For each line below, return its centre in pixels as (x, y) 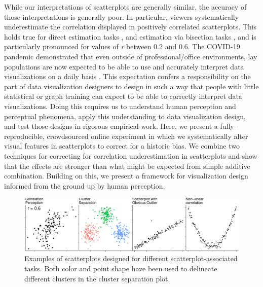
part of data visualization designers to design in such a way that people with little (131, 86)
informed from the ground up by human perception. (85, 185)
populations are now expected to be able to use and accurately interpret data (124, 66)
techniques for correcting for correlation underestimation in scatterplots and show (131, 155)
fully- (228, 126)
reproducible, (24, 136)
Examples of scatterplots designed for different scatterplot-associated (131, 258)
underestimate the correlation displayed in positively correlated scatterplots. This (130, 27)
